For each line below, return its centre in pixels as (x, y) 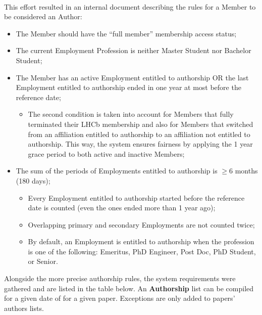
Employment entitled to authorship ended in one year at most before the (128, 87)
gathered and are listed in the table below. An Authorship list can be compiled (129, 288)
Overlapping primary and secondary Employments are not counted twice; (141, 224)
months (246, 171)
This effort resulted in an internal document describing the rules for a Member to (130, 6)
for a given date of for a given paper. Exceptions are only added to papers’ (120, 298)
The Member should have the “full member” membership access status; (126, 33)
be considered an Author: (43, 16)
